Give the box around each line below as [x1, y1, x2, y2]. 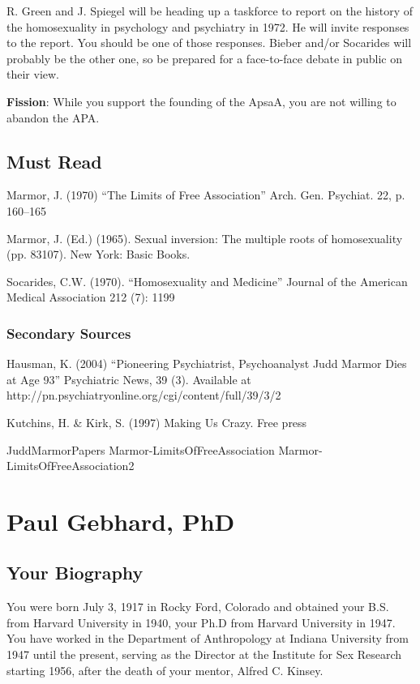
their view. [6, 66, 59, 83]
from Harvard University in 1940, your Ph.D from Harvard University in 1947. [6, 613, 396, 631]
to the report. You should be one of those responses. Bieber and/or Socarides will [6, 34, 412, 51]
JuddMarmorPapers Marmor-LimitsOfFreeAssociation [6, 441, 275, 458]
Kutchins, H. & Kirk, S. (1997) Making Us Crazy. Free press [6, 413, 307, 430]
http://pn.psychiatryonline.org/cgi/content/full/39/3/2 [6, 387, 281, 404]
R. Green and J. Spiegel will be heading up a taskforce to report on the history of [6, 2, 413, 19]
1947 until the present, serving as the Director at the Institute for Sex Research [6, 646, 402, 663]
